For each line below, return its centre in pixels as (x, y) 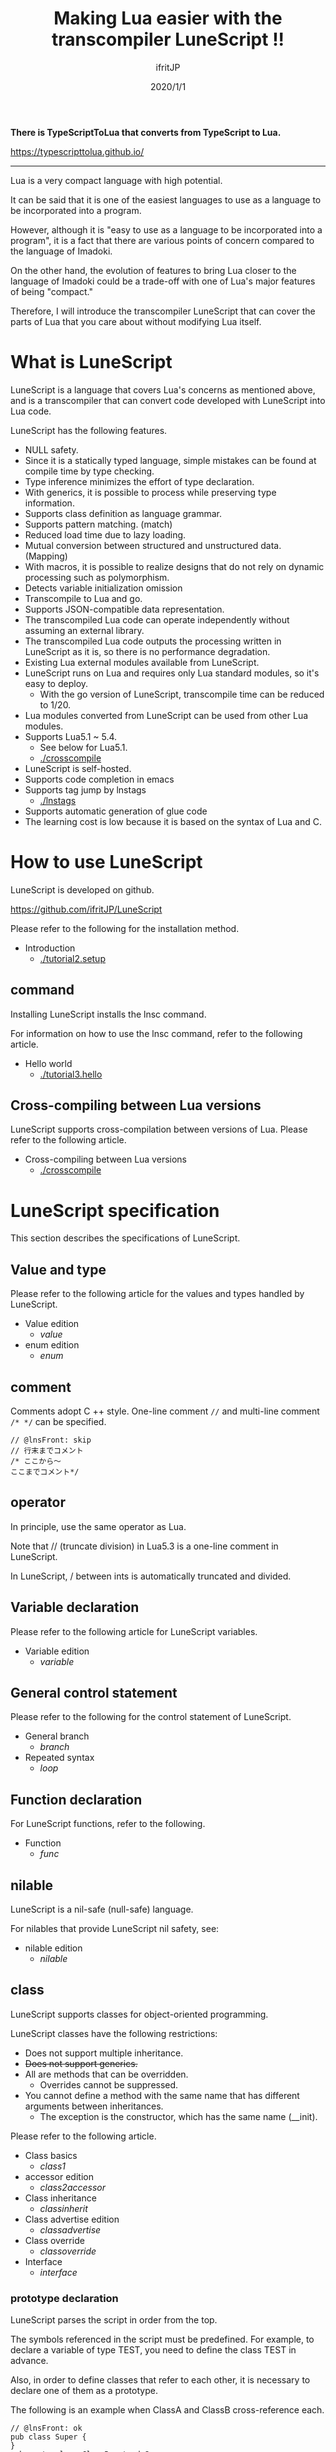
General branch (57, 1736)
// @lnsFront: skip (51, 1440)
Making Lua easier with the (168, 18)
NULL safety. (51, 449)
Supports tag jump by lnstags (85, 789)
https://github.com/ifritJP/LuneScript (86, 909)
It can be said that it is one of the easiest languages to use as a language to (166, 199)
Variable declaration (75, 1607)
